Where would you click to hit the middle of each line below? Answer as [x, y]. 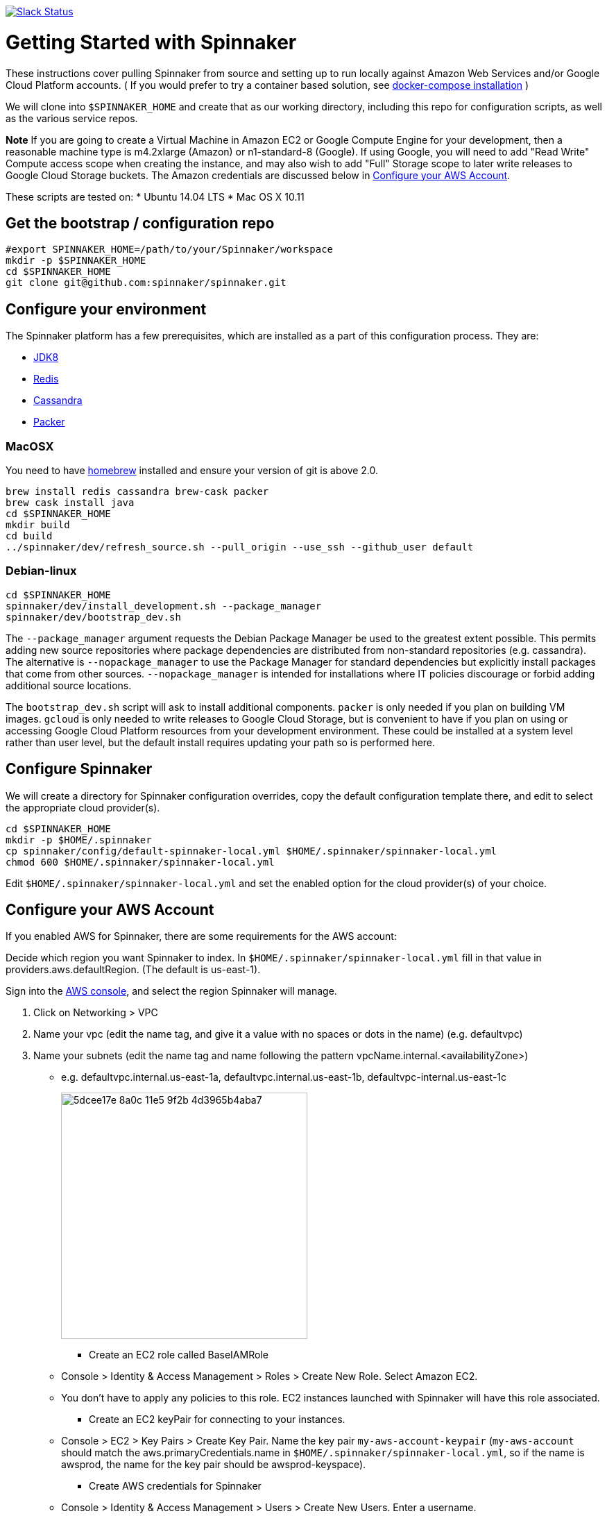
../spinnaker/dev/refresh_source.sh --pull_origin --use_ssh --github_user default [240, 547]
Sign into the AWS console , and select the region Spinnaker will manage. [171, 991]
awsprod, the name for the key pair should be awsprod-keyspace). [214, 1465]
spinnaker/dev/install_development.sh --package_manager [164, 606]
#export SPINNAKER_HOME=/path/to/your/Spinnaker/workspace [170, 250]
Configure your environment [106, 309]
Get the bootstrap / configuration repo [140, 223]
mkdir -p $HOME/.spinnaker [79, 840]
